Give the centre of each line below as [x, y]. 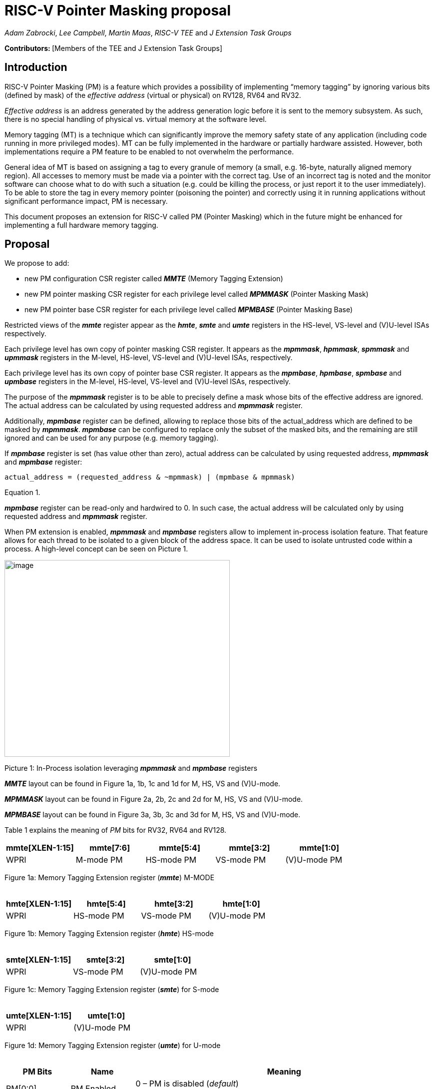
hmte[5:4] [106, 904]
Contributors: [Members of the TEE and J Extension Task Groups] [114, 48]
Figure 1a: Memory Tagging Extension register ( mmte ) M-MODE [110, 878]
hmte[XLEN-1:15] [39, 904]
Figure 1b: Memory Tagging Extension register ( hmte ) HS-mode [109, 934]
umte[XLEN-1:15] [39, 1016]
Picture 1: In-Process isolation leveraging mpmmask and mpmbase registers [131, 768]
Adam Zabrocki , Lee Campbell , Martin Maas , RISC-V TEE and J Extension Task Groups [148, 32]
